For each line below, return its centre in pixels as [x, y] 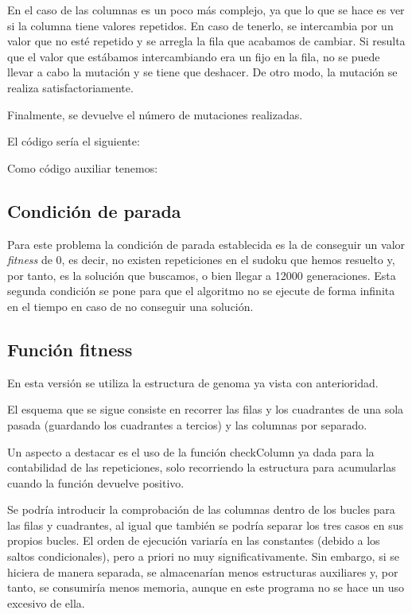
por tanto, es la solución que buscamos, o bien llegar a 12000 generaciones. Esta [202, 275]
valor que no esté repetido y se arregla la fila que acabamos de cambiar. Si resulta [206, 41]
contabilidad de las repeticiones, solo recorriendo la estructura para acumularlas [202, 467]
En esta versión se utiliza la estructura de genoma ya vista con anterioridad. [193, 382]
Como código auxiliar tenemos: [83, 167]
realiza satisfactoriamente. [70, 87]
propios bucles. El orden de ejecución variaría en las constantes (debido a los [194, 540]
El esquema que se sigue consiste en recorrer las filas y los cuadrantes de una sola [206, 409]
